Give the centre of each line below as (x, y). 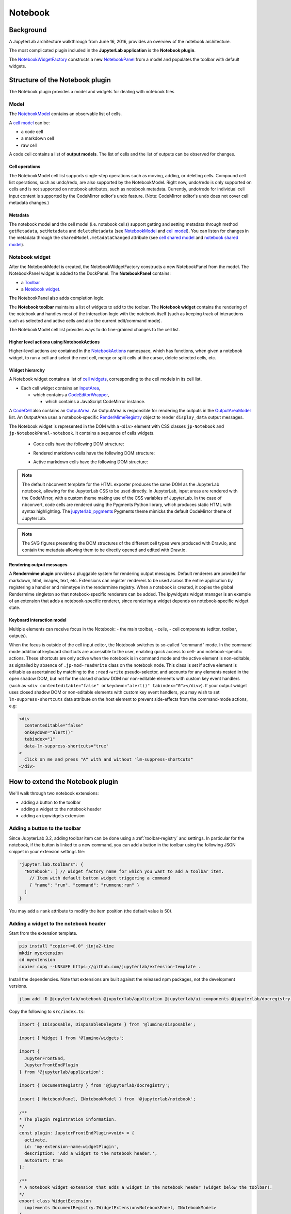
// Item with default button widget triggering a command (100, 878)
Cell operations (25, 167)
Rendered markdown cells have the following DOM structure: (94, 453)
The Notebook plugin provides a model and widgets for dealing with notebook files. (92, 92)
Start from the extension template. (43, 933)
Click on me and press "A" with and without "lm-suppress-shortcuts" (109, 759)
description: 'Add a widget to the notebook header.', (91, 1154)
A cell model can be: (30, 123)
